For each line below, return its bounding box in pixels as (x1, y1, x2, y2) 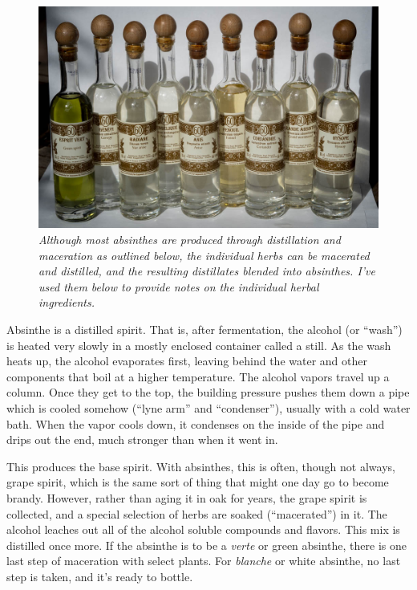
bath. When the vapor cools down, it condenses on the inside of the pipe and (6, 415, 385, 432)
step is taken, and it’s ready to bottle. (6, 568, 193, 584)
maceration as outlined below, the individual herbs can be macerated (38, 246, 370, 263)
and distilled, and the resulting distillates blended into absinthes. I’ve (38, 262, 375, 279)
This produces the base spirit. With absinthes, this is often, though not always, (6, 458, 395, 474)
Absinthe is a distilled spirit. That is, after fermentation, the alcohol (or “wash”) (6, 321, 403, 337)
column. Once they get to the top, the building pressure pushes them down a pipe (6, 384, 410, 401)
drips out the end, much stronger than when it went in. (6, 431, 278, 448)
